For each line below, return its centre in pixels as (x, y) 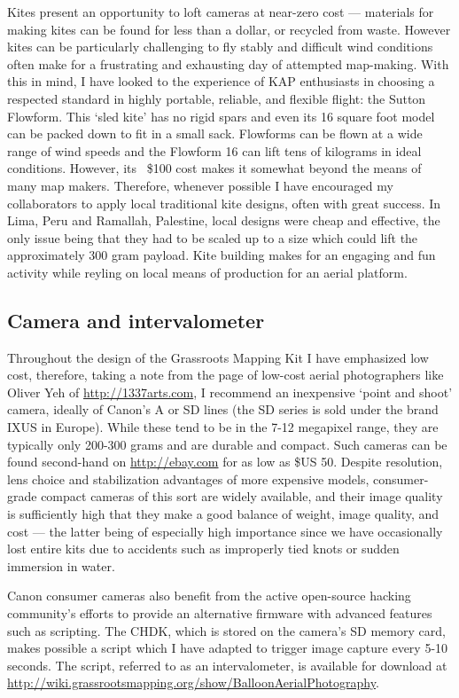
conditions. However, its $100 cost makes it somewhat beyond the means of (214, 168)
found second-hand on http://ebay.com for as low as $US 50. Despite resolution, (225, 462)
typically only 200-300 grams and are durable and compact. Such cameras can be (227, 444)
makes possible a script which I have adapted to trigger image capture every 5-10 (228, 648)
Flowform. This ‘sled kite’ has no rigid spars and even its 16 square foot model (221, 116)
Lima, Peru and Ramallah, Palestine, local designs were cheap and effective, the (224, 220)
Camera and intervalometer (136, 320)
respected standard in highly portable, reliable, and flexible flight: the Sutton (217, 98)
